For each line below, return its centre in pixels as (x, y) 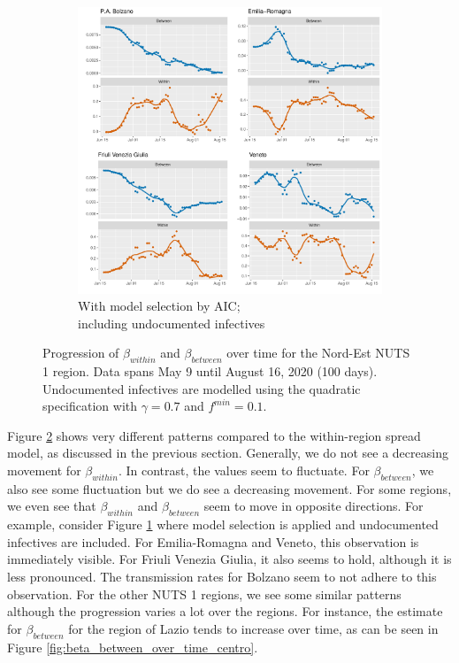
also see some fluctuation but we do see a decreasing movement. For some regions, (229, 488)
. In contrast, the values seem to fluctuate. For (244, 470)
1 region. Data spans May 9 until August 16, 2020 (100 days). (210, 371)
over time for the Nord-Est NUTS (318, 353)
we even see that (52, 506)
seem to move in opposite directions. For (314, 506)
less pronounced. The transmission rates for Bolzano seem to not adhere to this (222, 577)
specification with (90, 406)
